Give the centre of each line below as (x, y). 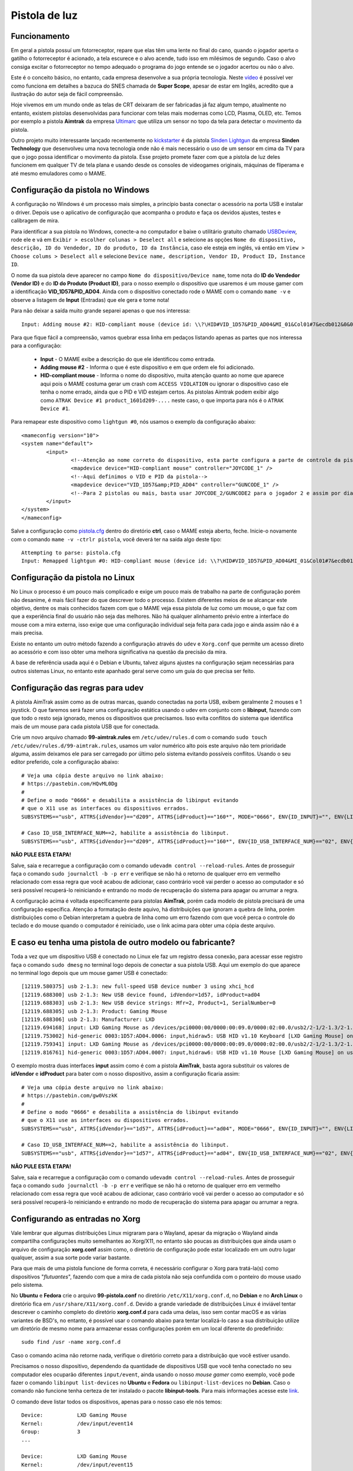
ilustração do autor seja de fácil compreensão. (67, 94)
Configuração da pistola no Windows (80, 190)
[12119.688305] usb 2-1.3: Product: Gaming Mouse (94, 1011)
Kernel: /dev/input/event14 (77, 1423)
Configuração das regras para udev (77, 688)
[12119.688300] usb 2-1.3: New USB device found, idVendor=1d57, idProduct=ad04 (141, 995)
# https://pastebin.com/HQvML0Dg (69, 784)
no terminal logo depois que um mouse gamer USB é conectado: (89, 973)
